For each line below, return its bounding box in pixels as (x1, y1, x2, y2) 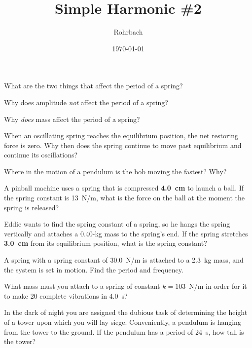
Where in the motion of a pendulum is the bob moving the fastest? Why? (4, 166, 227, 176)
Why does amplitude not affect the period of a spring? (4, 97, 168, 107)
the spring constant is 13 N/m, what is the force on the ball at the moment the (4, 193, 245, 203)
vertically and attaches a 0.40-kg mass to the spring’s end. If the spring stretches (4, 228, 248, 238)
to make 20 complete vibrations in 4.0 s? (4, 290, 128, 301)
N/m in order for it (189, 281, 247, 291)
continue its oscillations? (4, 150, 78, 160)
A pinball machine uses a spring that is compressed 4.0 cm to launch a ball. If (4, 183, 244, 193)
